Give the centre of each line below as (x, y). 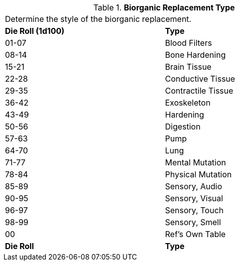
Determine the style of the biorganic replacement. (98, 19)
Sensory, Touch (194, 210)
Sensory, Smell (193, 222)
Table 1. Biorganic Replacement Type (164, 7)
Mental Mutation (195, 162)
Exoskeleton (188, 103)
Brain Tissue (188, 67)
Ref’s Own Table (195, 234)
